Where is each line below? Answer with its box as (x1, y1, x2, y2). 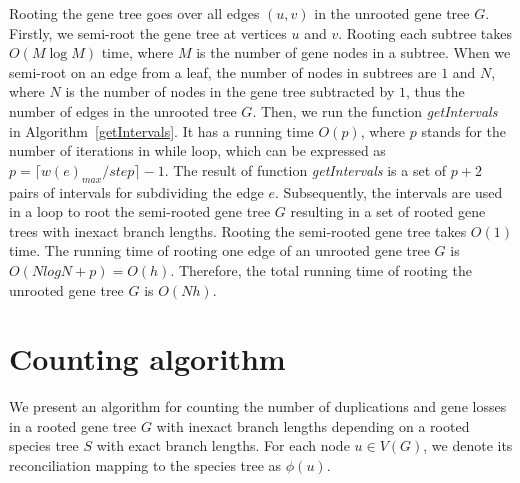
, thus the (406, 81, 465, 102)
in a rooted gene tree (9, 415, 137, 436)
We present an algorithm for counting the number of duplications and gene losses (9, 396, 507, 417)
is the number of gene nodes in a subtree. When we (196, 42, 511, 63)
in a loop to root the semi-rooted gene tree (9, 201, 271, 222)
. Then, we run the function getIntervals (252, 100, 498, 121)
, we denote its (423, 435, 513, 456)
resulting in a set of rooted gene (290, 201, 486, 222)
